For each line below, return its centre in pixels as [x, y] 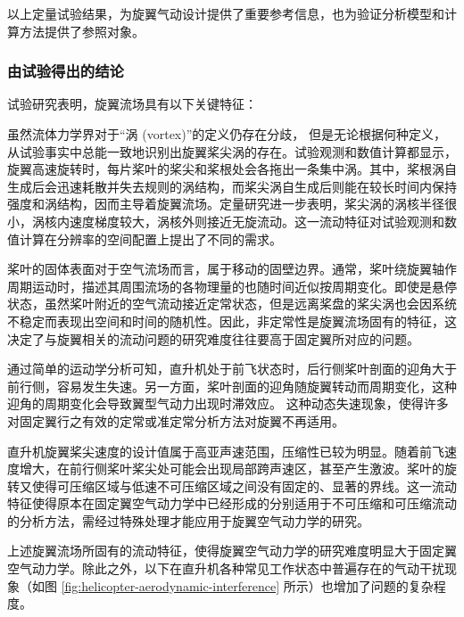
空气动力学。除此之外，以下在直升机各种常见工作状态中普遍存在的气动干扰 [226, 568]
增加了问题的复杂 [383, 585]
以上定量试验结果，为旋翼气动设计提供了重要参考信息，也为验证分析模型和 [226, 13]
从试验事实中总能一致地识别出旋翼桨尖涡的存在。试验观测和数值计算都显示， [232, 151]
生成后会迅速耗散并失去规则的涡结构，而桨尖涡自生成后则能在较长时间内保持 [232, 186]
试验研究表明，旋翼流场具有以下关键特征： [132, 104]
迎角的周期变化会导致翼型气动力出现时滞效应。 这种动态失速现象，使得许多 [228, 403]
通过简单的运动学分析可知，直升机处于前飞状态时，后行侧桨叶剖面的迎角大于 [232, 369]
